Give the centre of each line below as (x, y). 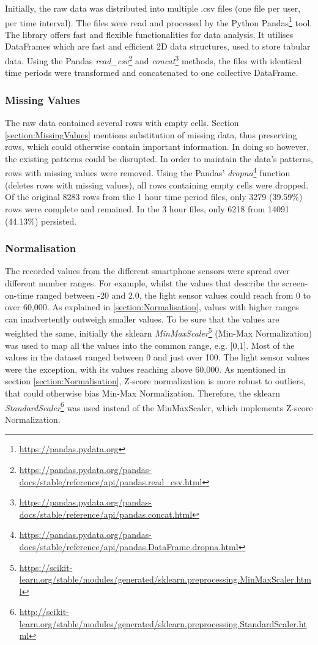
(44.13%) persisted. (41, 221)
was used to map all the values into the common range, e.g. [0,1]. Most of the (150, 345)
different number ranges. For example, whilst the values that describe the (142, 282)
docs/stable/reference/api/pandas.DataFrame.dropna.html (129, 546)
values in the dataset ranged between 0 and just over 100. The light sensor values (157, 357)
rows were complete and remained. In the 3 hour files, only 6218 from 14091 (147, 208)
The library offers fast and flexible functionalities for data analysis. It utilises (149, 34)
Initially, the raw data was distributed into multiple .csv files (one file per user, (153, 8)
